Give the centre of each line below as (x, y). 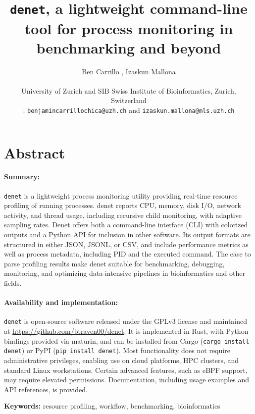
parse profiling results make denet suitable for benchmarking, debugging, (114, 263)
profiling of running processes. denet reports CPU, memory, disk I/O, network (123, 205)
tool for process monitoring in (129, 28)
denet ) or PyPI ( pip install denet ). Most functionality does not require (117, 350)
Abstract (35, 152)
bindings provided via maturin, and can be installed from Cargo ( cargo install (127, 340)
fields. (13, 283)
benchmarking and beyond (129, 47)
